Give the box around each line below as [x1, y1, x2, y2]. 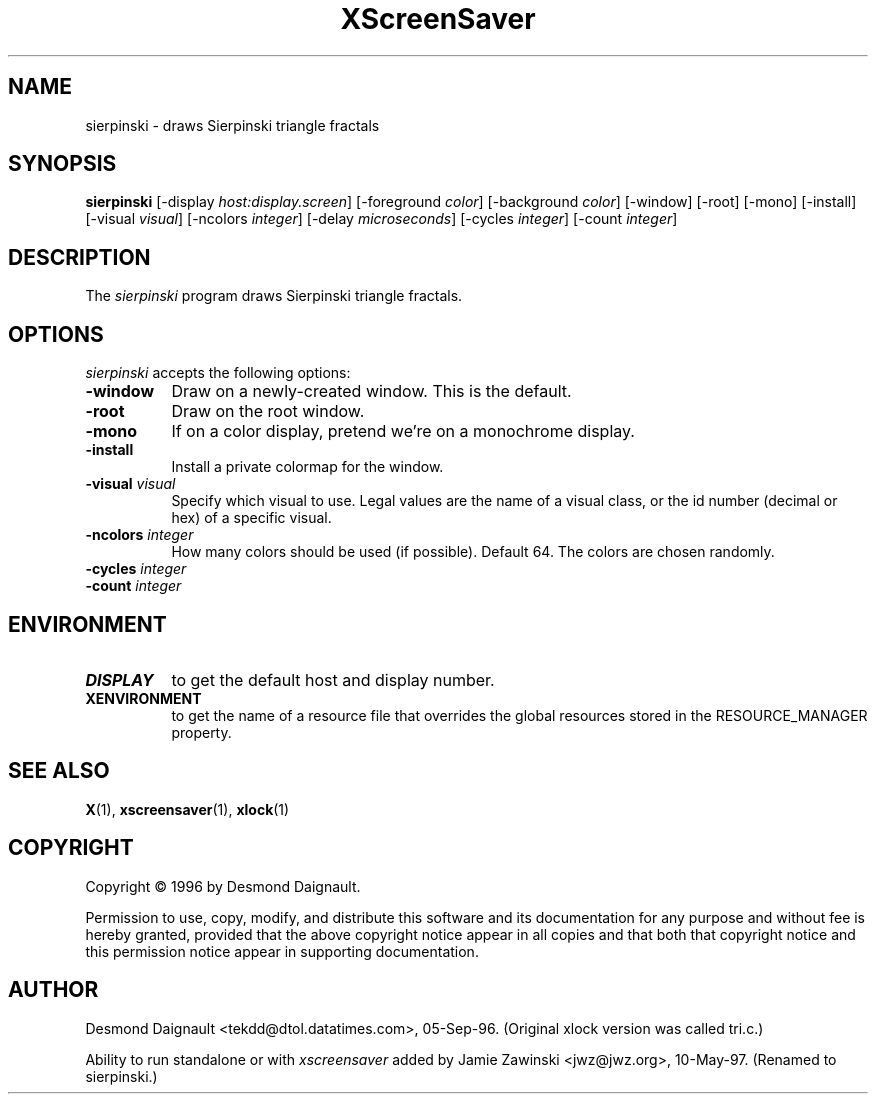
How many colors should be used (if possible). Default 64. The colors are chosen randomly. [171, 543, 775, 561]
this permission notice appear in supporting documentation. [85, 942, 479, 960]
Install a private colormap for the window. [171, 458, 444, 476]
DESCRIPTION [8, 244, 151, 270]
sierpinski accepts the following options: [85, 364, 351, 382]
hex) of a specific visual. [171, 509, 332, 527]
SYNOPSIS [8, 151, 117, 177]
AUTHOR [8, 977, 99, 1003]
